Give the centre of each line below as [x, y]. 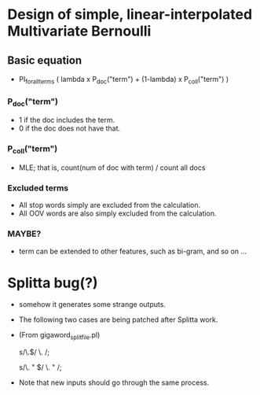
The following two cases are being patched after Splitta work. [118, 319]
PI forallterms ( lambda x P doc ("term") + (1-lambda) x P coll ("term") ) [124, 80]
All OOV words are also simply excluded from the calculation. [117, 213]
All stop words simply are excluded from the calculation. [110, 205]
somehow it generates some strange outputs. [92, 305]
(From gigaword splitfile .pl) [59, 336]
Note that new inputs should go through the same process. [114, 382]
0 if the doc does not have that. [70, 128]
